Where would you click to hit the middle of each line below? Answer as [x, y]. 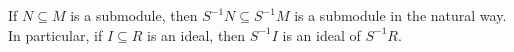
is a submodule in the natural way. [400, 15]
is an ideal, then [196, 34]
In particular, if [55, 34]
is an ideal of [321, 34]
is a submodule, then [134, 15]
